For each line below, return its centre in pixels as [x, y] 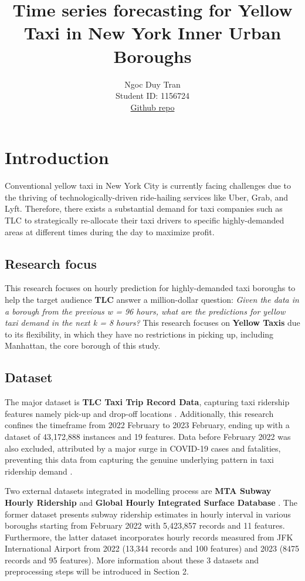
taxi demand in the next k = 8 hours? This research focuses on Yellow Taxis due [152, 323]
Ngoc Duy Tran [152, 84]
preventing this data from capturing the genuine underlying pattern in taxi [139, 460]
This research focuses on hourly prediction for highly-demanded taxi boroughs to [150, 288]
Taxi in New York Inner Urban [152, 33]
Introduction [57, 157]
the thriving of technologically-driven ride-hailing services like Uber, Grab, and [147, 197]
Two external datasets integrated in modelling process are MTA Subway [138, 491]
